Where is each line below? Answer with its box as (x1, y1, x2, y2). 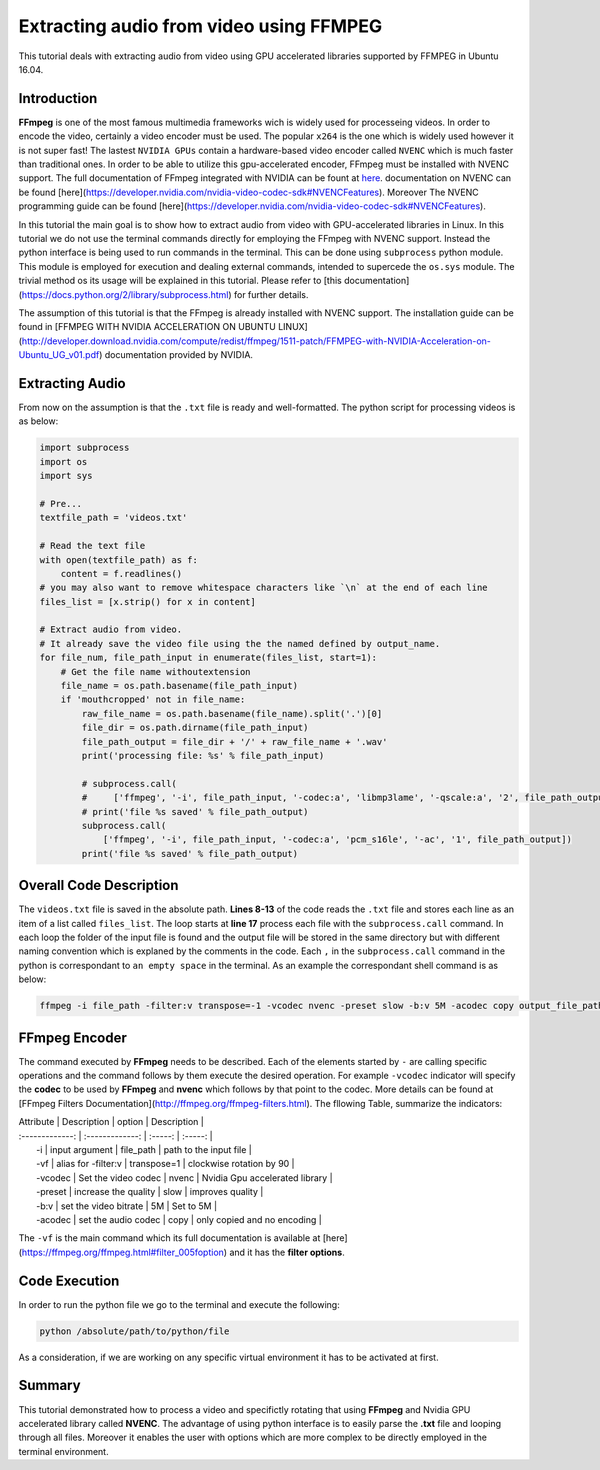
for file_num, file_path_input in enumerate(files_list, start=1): (39, 652, 378, 664)
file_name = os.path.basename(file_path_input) (60, 680, 299, 692)
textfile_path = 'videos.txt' (39, 512, 188, 524)
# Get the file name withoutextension (60, 666, 251, 677)
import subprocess (39, 442, 130, 454)
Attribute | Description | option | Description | (18, 1116, 204, 1128)
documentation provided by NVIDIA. (104, 349, 254, 361)
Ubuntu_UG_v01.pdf (18, 349, 100, 361)
